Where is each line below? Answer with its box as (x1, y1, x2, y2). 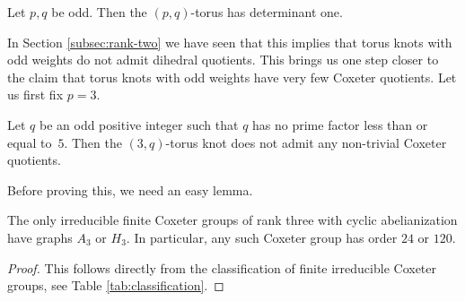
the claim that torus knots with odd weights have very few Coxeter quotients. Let (7, 67, 457, 86)
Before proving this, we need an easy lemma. (7, 180, 253, 199)
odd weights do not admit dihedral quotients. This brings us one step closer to (7, 50, 439, 69)
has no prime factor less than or (252, 115, 428, 133)
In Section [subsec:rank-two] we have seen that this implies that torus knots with (7, 32, 452, 51)
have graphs (7, 228, 73, 246)
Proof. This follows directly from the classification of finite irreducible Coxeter (7, 258, 437, 277)
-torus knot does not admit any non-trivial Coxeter (165, 133, 447, 151)
